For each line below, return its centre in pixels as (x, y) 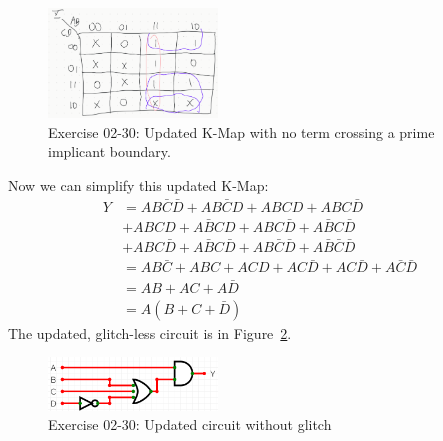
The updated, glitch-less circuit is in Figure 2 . (150, 332)
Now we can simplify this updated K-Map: (138, 184)
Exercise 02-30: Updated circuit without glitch (190, 424)
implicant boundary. (109, 151)
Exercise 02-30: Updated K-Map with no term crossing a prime (241, 131)
